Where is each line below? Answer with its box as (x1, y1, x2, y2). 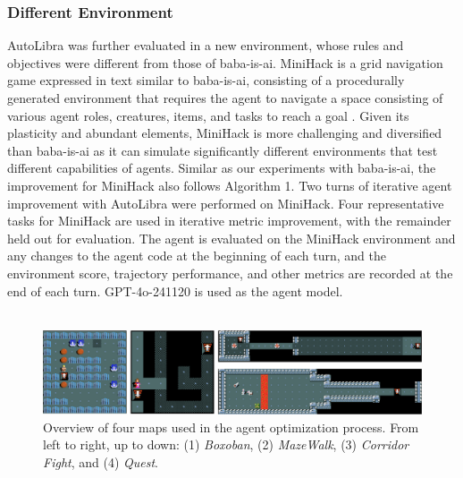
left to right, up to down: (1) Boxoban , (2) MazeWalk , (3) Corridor (43, 435, 409, 454)
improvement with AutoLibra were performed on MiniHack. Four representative (7, 193, 444, 212)
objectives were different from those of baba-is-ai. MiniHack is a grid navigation (7, 53, 443, 72)
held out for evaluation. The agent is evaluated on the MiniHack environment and (7, 228, 456, 247)
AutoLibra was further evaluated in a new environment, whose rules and (7, 36, 404, 55)
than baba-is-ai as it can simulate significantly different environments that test (7, 141, 438, 159)
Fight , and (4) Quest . (43, 452, 159, 471)
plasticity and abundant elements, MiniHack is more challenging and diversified (7, 124, 442, 142)
